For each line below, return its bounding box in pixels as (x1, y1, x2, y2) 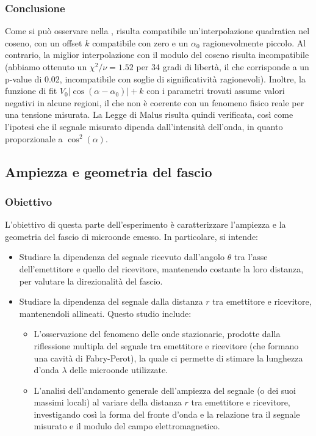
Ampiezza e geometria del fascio (5, 162, 212, 181)
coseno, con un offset (5, 36, 82, 49)
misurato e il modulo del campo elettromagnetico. (34, 420, 220, 432)
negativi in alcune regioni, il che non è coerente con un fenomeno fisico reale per (5, 96, 304, 109)
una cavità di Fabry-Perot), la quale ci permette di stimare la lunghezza (34, 351, 303, 364)
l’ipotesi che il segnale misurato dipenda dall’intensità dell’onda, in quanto (5, 120, 283, 133)
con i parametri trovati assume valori (146, 84, 285, 97)
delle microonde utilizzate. (70, 363, 168, 376)
